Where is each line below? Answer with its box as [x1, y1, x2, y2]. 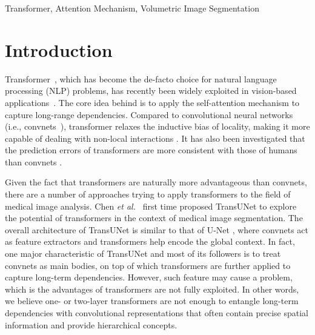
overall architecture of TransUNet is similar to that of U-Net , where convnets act [5, 223, 309, 236]
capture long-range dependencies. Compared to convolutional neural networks [5, 108, 293, 121]
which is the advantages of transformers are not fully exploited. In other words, [5, 282, 299, 295]
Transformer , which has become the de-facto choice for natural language [5, 72, 277, 85]
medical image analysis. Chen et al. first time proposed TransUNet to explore [5, 199, 297, 212]
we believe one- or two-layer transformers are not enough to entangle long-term [5, 294, 299, 307]
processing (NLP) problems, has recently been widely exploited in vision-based [5, 84, 297, 97]
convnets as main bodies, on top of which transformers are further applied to [5, 259, 291, 271]
